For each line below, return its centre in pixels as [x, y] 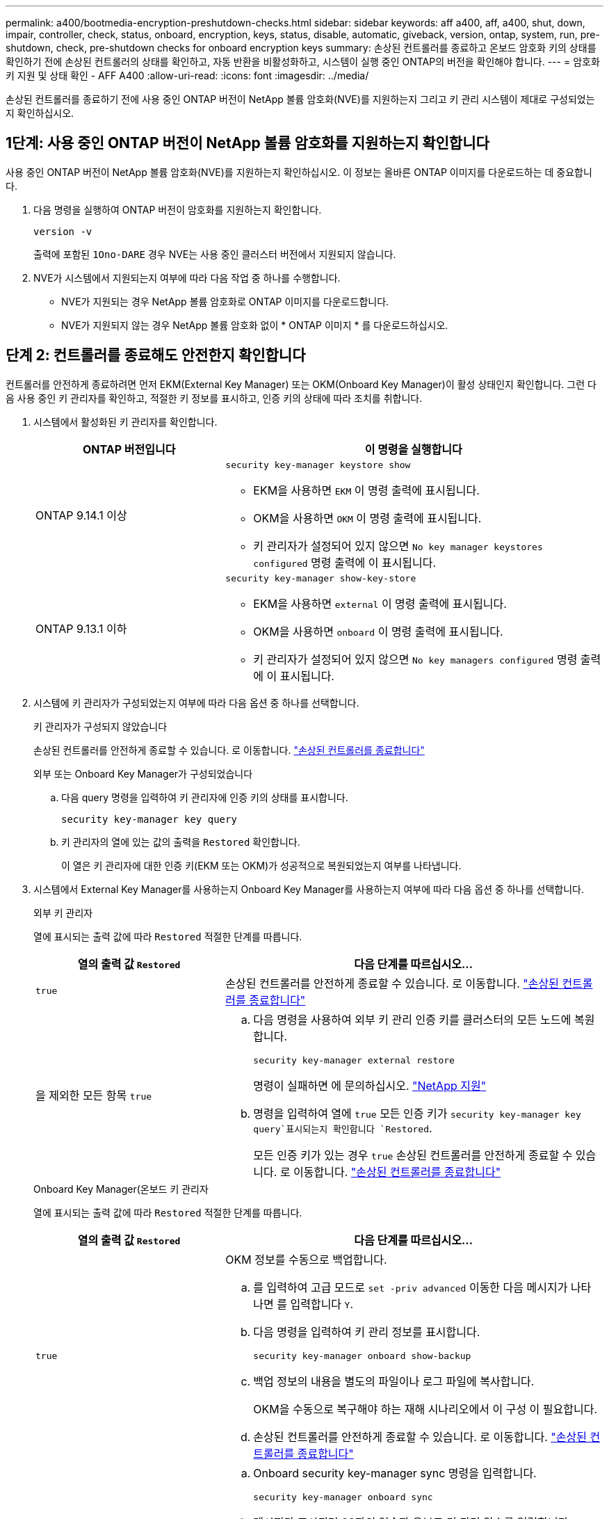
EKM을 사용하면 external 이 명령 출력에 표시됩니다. [380, 603]
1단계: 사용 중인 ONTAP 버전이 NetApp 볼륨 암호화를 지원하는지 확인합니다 [247, 143]
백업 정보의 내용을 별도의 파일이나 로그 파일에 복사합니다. [394, 1381]
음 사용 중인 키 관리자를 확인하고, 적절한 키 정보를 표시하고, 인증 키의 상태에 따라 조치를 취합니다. [214, 398]
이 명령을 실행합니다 [413, 449]
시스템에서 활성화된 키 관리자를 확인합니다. [125, 421]
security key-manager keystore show [318, 465]
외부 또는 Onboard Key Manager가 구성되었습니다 [143, 773]
